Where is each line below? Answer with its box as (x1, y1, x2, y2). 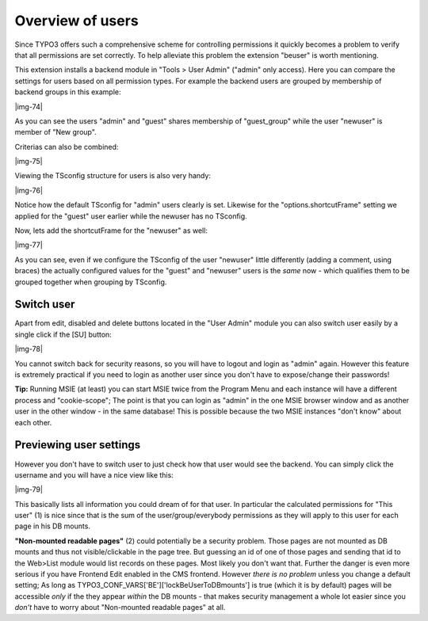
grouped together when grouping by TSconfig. (14, 277, 167, 287)
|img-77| (14, 240, 43, 250)
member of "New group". (14, 128, 97, 137)
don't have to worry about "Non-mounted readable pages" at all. (14, 603, 226, 612)
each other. (14, 417, 52, 427)
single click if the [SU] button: (14, 330, 113, 339)
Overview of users (14, 12, 139, 29)
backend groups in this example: (14, 87, 122, 97)
